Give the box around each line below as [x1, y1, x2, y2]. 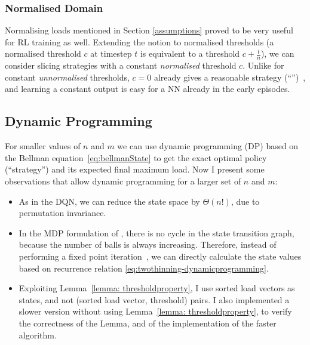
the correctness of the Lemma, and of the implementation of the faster [19, 316, 277, 329]
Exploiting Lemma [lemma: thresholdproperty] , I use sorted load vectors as [19, 282, 295, 294]
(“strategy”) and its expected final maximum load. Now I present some [5, 163, 265, 175]
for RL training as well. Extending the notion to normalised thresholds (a [5, 35, 274, 48]
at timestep [90, 47, 132, 60]
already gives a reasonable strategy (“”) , [154, 70, 306, 83]
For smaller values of [5, 140, 81, 152]
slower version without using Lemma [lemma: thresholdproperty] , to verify [19, 305, 292, 318]
